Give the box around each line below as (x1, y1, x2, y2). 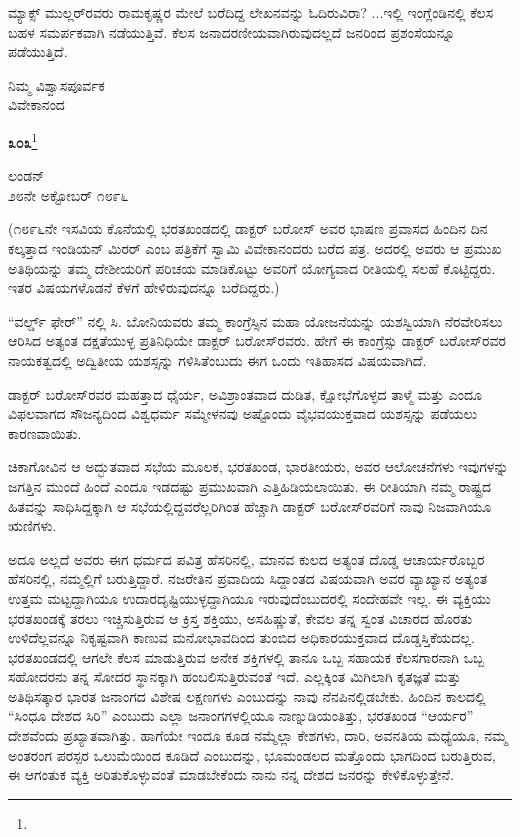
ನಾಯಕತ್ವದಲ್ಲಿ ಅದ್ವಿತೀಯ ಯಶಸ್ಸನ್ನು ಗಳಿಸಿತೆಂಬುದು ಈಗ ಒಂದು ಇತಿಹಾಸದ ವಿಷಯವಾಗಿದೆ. (8, 349, 427, 370)
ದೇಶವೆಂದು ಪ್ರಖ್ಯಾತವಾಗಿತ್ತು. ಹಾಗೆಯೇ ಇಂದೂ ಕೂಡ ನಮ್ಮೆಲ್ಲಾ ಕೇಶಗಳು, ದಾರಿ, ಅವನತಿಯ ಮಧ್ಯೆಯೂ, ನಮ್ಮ (8, 725, 508, 746)
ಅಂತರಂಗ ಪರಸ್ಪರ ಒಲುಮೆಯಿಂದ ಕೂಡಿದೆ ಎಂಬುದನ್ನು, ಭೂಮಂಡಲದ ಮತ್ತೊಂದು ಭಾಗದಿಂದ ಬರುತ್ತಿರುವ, (8, 744, 496, 765)
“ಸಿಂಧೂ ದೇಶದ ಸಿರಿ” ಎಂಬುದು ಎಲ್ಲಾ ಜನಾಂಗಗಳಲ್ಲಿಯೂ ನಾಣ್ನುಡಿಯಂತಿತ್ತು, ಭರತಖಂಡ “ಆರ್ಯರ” (8, 705, 474, 726)
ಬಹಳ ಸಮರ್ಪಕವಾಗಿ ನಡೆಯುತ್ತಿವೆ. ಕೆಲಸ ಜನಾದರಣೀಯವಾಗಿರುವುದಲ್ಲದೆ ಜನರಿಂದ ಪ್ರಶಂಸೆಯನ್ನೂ (8, 21, 456, 42)
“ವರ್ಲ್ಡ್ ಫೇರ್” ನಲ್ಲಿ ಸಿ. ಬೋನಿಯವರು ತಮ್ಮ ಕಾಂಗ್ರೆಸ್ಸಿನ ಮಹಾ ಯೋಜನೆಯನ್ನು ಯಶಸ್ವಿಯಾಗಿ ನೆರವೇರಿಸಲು (8, 310, 503, 331)
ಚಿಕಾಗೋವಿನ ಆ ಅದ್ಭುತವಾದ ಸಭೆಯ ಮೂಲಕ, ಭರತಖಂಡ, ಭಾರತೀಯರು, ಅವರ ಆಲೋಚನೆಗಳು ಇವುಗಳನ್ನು (8, 456, 509, 477)
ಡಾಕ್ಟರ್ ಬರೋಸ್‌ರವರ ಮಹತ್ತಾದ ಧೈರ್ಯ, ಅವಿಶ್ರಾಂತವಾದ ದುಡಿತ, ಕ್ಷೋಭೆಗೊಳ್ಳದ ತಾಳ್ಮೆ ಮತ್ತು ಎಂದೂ (8, 383, 482, 404)
